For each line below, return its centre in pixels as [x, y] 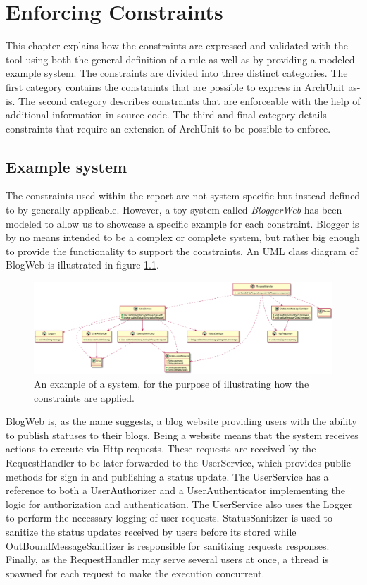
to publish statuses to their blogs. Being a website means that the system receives [182, 435]
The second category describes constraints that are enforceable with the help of [189, 100]
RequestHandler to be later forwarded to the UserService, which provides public [178, 463]
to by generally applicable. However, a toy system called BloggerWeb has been [174, 210]
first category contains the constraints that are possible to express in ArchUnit [175, 86]
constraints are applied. [84, 397]
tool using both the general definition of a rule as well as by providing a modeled [180, 59]
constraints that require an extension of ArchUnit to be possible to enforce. [168, 128]
